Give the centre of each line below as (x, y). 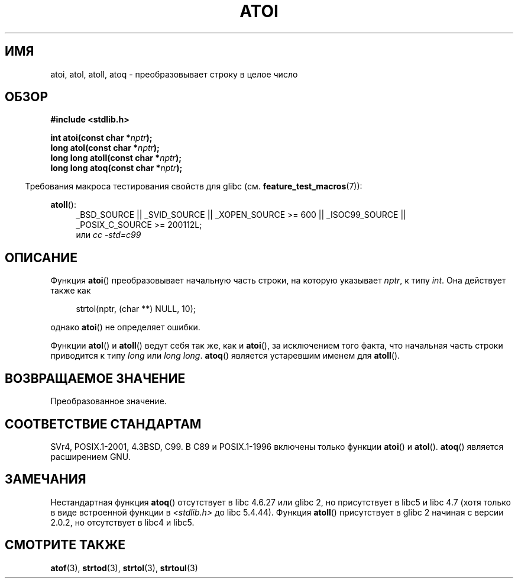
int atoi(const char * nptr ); (101, 138)
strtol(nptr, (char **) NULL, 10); (136, 309)
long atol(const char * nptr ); (105, 148)
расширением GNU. (90, 456)
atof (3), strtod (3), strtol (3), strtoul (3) (124, 568)
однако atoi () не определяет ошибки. (125, 327)
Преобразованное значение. (109, 401)
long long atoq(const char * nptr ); (116, 168)
